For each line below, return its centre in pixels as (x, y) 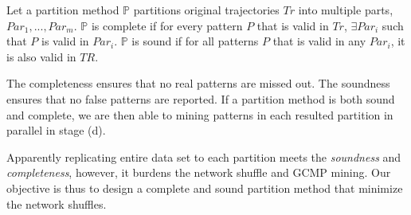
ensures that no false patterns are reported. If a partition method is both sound (201, 98)
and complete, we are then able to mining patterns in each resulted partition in (200, 114)
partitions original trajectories (206, 10)
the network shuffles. (57, 203)
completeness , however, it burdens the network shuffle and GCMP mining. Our (199, 172)
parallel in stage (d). (56, 130)
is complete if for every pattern (167, 25)
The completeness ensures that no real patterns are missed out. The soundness (198, 83)
